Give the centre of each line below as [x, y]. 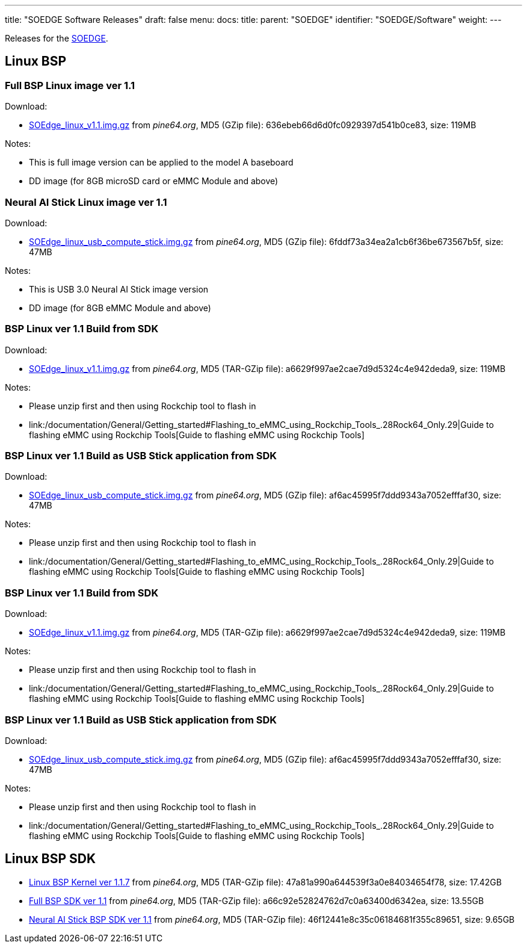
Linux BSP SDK [51, 859]
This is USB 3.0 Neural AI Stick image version [119, 289]
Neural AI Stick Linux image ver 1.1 [86, 202]
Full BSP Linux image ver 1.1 [70, 85]
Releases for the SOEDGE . [57, 38]
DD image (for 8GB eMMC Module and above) [120, 308]
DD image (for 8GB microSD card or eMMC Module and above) [154, 181]
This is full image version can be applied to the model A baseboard [161, 163]
